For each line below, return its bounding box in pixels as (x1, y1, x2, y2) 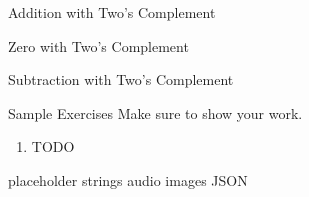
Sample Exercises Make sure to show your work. (8, 102, 303, 123)
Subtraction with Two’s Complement (8, 69, 234, 90)
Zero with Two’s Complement (8, 35, 189, 56)
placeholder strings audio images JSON (8, 169, 248, 190)
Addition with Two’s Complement (8, 2, 216, 22)
